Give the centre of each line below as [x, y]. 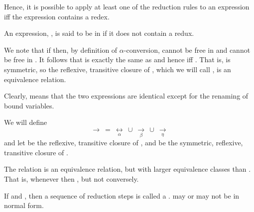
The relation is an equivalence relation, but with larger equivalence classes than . [127, 169]
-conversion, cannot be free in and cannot [187, 50]
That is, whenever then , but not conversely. [71, 179]
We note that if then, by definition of [61, 50]
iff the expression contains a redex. [57, 16]
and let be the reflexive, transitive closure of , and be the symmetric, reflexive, [124, 143]
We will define [26, 122]
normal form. [24, 205]
